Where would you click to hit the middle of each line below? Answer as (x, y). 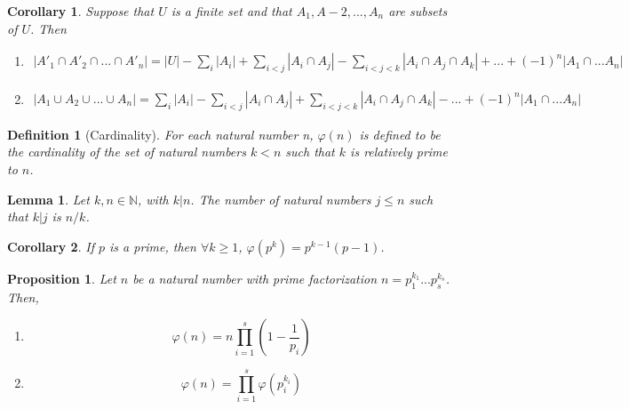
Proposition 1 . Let (62, 278)
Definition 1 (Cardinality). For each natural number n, (160, 134)
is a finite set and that (231, 11)
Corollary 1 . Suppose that (81, 11)
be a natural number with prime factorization (255, 278)
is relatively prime (399, 152)
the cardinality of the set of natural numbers (127, 152)
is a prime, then (153, 246)
